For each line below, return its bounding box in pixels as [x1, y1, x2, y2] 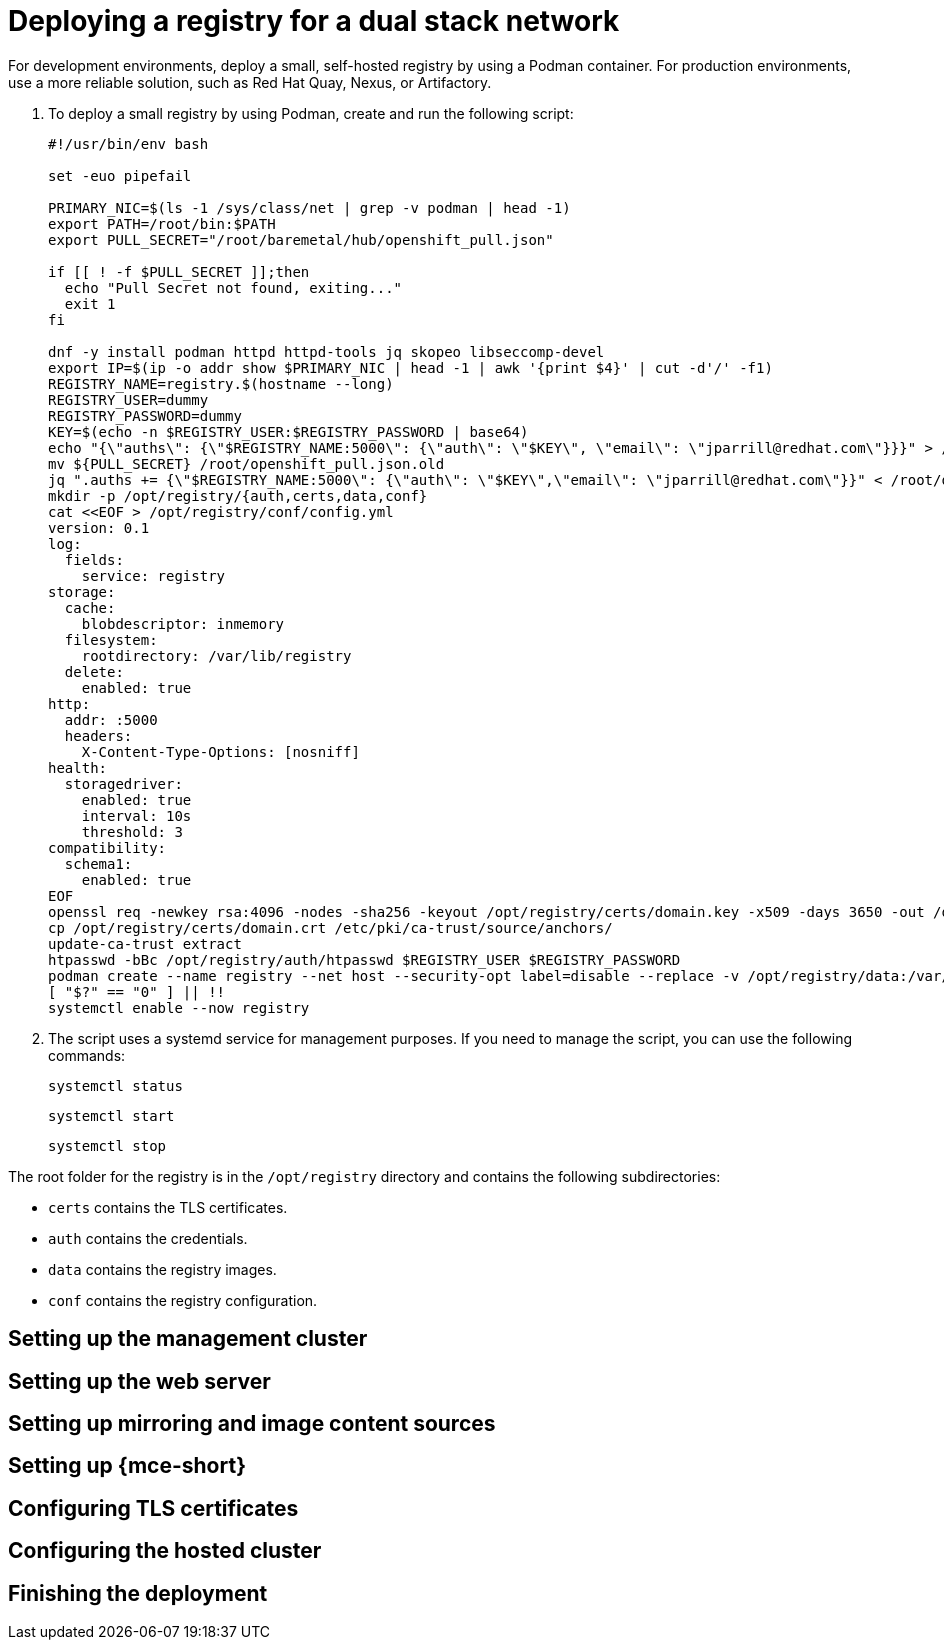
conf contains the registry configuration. [48, 1291, 318, 1309]
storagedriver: [64, 775, 183, 792]
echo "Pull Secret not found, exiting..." [64, 279, 403, 296]
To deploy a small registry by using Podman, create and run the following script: [48, 104, 574, 122]
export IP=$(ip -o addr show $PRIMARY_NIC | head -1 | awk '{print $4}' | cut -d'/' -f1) [48, 359, 773, 376]
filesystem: [64, 631, 158, 648]
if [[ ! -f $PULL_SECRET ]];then [48, 263, 310, 280]
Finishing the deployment [8, 1580, 268, 1606]
